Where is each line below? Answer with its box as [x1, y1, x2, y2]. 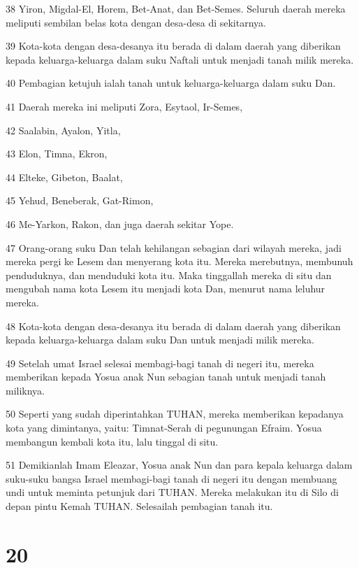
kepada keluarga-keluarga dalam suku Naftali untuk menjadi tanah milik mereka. [6, 52, 354, 66]
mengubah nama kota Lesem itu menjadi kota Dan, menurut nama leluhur [6, 281, 325, 296]
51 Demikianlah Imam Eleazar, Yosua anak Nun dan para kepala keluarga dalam [6, 457, 353, 472]
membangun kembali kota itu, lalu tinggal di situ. [6, 434, 219, 448]
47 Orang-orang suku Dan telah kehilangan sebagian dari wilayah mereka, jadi [6, 240, 342, 255]
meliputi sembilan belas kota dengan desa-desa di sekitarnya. [6, 15, 266, 29]
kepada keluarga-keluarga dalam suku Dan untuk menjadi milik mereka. [6, 332, 314, 347]
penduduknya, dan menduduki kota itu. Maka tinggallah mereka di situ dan [6, 267, 332, 282]
